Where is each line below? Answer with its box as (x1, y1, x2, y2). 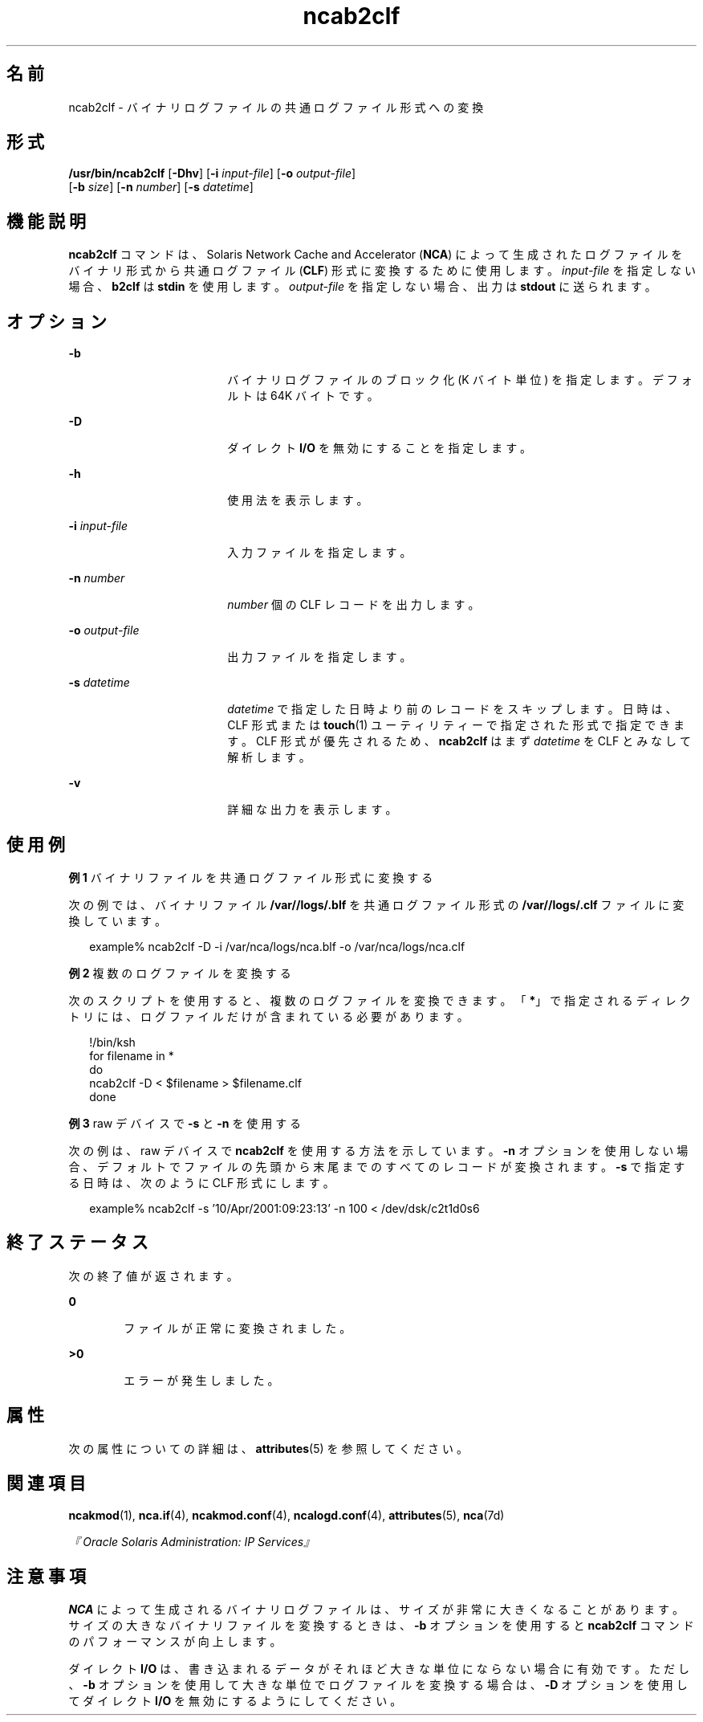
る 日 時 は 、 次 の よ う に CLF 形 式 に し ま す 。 (68, 1175, 335, 1189)
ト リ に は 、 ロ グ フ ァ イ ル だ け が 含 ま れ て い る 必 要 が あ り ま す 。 (68, 1009, 469, 1023)
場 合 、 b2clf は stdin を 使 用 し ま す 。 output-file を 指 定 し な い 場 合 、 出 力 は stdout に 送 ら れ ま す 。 (68, 280, 656, 294)
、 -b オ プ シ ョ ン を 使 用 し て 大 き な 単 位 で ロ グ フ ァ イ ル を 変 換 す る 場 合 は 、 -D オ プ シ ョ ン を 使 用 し (68, 1678, 688, 1692)
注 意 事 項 (6, 1565, 86, 1586)
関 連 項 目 (6, 1473, 86, 1494)
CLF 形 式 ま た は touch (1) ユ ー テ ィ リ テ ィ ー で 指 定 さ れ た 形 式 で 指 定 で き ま (227, 718, 685, 732)
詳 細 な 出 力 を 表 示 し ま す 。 (227, 802, 397, 817)
